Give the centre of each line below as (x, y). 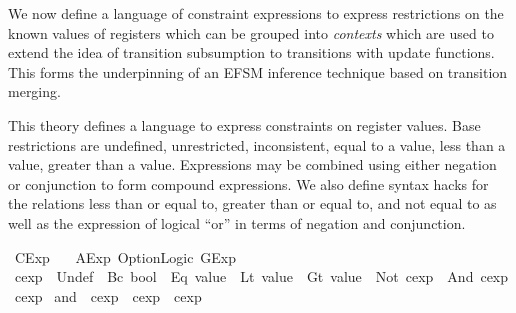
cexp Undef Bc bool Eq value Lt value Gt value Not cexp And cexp (261, 276)
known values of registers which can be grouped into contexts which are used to (251, 32)
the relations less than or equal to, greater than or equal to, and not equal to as (252, 203)
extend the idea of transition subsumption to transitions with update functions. (251, 52)
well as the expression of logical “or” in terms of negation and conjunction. (237, 222)
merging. (34, 91)
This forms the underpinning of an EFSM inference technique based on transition (258, 71)
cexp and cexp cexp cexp (108, 295)
